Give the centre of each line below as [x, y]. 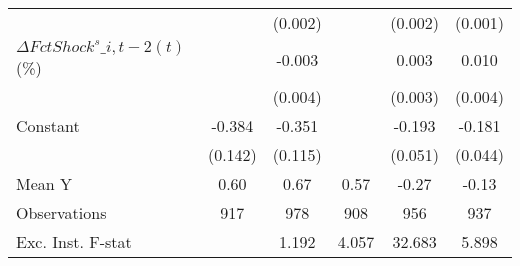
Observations [61, 212]
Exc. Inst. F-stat [74, 241]
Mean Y [44, 183]
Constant [48, 125]
